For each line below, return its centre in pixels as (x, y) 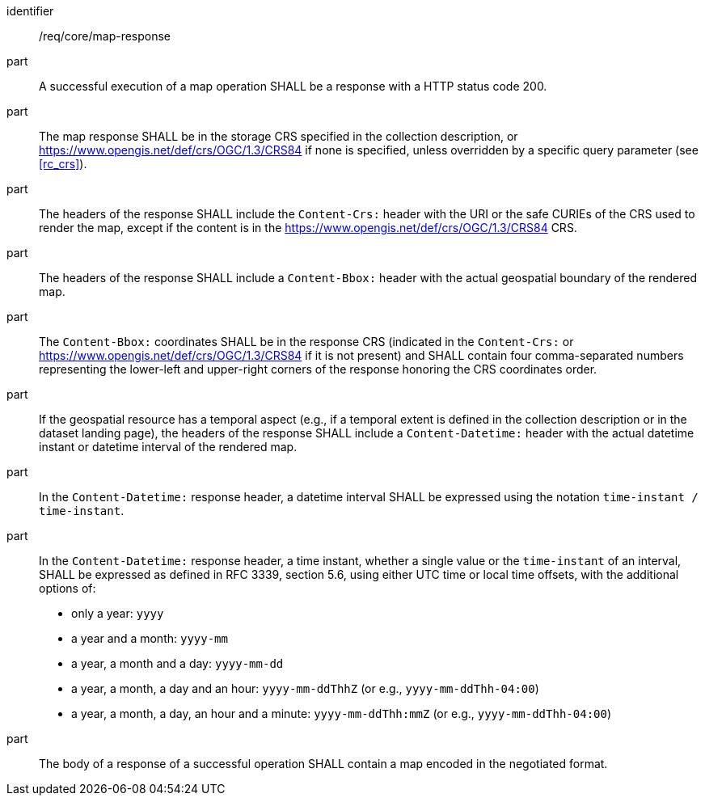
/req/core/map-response (105, 36)
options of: (68, 588)
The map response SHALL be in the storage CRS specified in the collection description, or (279, 136)
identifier (30, 11)
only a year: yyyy (118, 613)
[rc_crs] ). (63, 164)
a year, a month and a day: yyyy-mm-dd (177, 663)
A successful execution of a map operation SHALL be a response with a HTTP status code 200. (293, 86)
